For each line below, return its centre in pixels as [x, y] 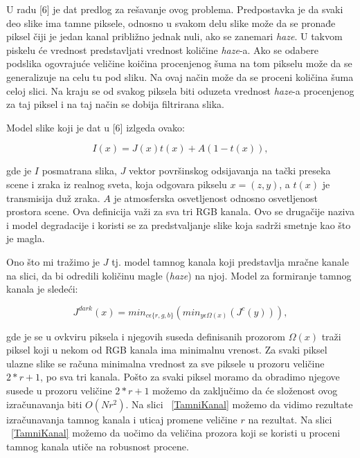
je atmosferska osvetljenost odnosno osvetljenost [216, 198]
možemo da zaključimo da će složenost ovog [245, 391]
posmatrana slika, [79, 171]
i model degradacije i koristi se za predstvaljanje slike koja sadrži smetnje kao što [179, 225]
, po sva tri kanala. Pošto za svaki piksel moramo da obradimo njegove [190, 377]
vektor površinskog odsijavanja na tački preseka [230, 171]
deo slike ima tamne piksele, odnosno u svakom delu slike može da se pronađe [171, 22]
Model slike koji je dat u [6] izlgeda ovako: [96, 127]
